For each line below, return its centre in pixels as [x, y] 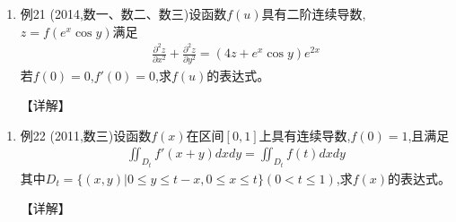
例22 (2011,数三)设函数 [86, 135]
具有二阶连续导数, [314, 13]
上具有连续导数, [305, 135]
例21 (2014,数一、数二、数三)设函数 [123, 13]
